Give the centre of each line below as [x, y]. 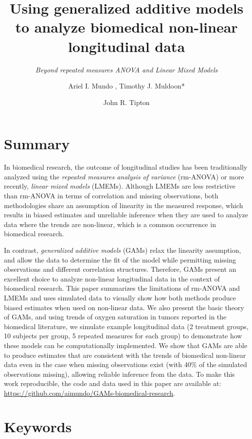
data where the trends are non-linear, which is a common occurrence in [110, 224]
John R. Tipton [126, 102]
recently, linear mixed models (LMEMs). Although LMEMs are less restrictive [120, 186]
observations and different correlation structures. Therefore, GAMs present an [120, 269]
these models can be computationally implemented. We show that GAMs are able [126, 345]
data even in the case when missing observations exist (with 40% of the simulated [126, 364]
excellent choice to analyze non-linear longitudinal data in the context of [112, 278]
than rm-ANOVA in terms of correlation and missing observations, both [111, 195]
